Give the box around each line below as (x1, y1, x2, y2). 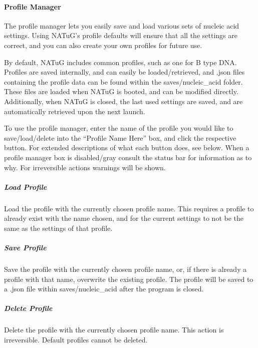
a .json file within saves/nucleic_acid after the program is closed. (4, 283, 204, 294)
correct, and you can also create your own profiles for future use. (4, 40, 202, 50)
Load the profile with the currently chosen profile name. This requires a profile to (4, 203, 254, 213)
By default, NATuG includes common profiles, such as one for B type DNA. (4, 57, 237, 67)
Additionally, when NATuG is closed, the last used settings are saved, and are (4, 96, 243, 106)
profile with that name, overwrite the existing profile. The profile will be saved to (4, 273, 253, 284)
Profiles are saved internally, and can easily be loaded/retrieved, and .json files (4, 67, 245, 77)
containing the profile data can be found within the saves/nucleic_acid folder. (4, 76, 243, 87)
